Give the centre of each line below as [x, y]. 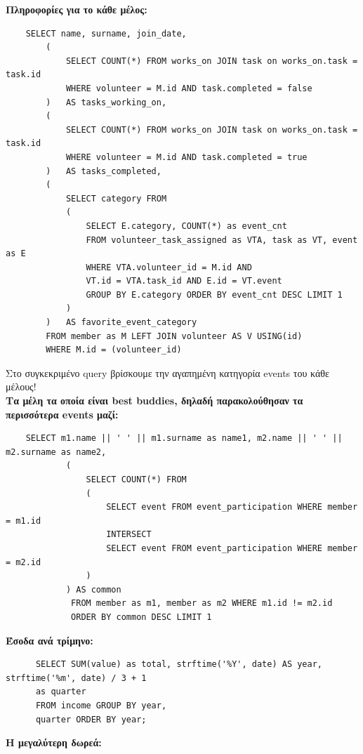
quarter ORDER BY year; [91, 719]
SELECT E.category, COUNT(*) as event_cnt [186, 226]
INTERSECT [129, 535]
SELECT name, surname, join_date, [106, 33]
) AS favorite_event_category [121, 323]
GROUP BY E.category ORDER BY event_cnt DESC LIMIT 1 [214, 295]
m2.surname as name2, [56, 452]
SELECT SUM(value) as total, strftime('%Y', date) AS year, [179, 664]
